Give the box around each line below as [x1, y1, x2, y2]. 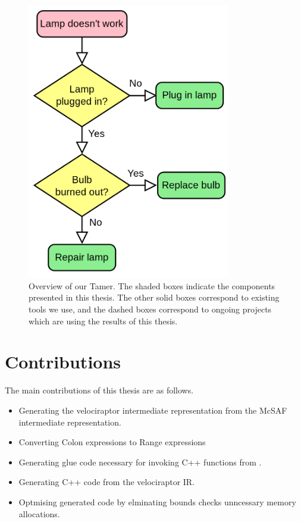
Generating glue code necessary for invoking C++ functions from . [18, 455, 262, 468]
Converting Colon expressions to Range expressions [18, 436, 206, 448]
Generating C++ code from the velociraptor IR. [18, 476, 195, 488]
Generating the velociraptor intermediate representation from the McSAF [18, 404, 287, 416]
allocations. [18, 507, 60, 520]
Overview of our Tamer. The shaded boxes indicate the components [29, 279, 275, 292]
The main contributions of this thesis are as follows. [5, 384, 194, 396]
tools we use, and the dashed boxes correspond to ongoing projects [29, 303, 272, 315]
